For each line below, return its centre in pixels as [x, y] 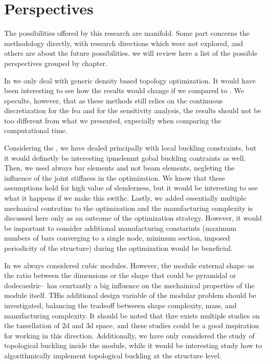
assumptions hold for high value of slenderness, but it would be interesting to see [131, 188]
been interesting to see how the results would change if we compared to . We [124, 90]
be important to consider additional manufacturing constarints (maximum [120, 228]
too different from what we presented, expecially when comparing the [113, 120]
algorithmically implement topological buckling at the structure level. [113, 355]
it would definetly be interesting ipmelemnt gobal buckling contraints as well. [125, 157]
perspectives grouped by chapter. [56, 63]
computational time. [36, 130]
